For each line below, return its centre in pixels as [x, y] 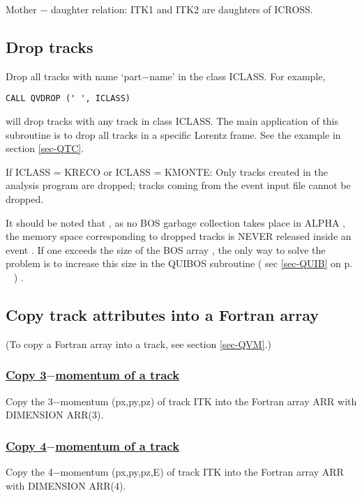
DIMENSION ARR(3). [55, 415]
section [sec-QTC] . [45, 148]
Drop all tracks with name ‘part [74, 76]
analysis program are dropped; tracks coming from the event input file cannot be [178, 185]
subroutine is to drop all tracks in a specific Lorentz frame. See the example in [173, 134]
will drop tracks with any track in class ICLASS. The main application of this [172, 121]
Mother [21, 9]
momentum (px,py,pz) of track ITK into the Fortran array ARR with [209, 401]
